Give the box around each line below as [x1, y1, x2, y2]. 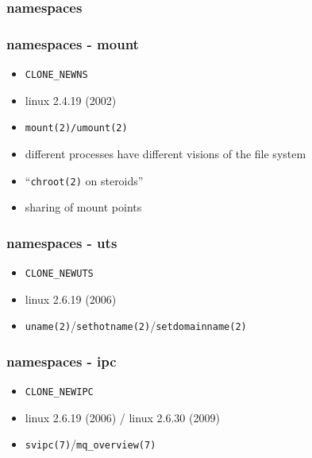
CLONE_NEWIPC [25, 386, 94, 398]
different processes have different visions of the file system [25, 145, 306, 161]
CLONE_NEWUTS [25, 268, 94, 280]
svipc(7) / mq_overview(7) [25, 436, 156, 452]
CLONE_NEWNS [25, 69, 88, 81]
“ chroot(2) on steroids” [25, 172, 144, 188]
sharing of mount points [25, 199, 142, 215]
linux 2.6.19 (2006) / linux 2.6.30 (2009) [25, 409, 220, 425]
